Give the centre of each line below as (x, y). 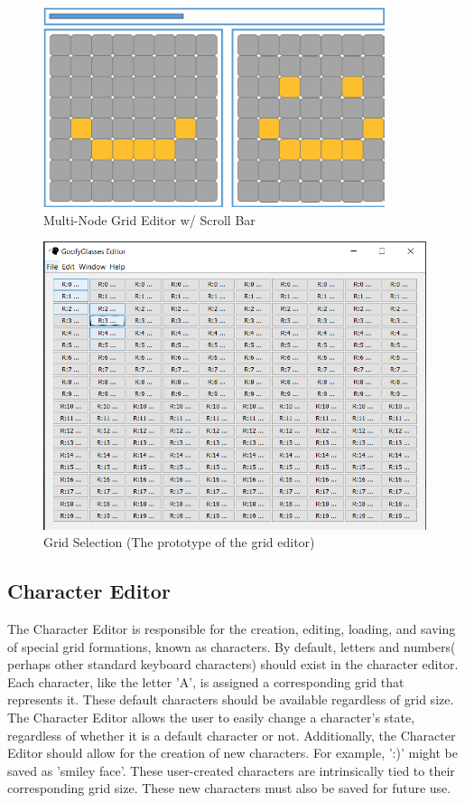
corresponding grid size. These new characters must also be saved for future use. (229, 788)
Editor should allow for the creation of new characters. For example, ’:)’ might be (232, 753)
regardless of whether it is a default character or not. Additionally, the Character (232, 735)
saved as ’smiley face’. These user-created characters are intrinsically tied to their (231, 770)
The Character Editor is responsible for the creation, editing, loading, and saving (232, 629)
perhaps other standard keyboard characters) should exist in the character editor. (233, 664)
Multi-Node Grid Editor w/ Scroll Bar (149, 219)
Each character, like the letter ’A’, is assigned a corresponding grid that (206, 681)
